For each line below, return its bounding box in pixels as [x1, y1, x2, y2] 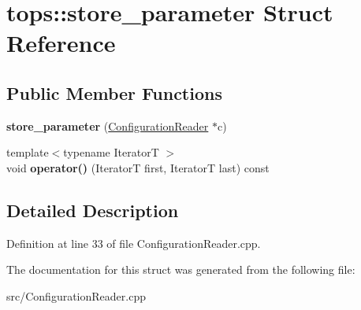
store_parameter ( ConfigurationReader [6, 117, 209, 134]
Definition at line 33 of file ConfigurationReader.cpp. [6, 234, 261, 251]
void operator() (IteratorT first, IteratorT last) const [6, 159, 270, 175]
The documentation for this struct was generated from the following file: [6, 261, 355, 278]
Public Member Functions [6, 80, 222, 105]
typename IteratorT [63, 144, 159, 161]
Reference [6, 27, 116, 59]
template [6, 144, 49, 161]
